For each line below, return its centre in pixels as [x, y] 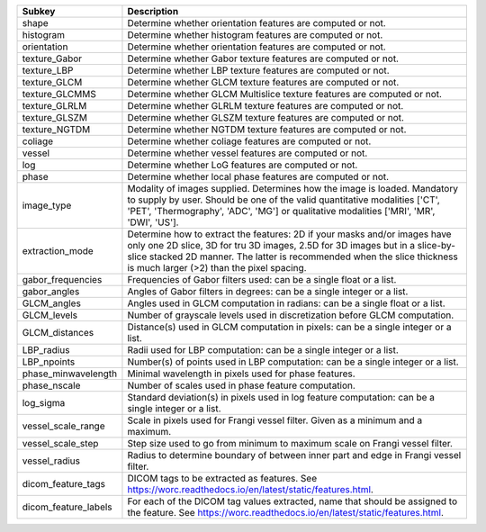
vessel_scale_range [63, 426]
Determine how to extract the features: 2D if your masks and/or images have [289, 234]
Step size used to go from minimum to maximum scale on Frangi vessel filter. [290, 443]
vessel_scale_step [60, 443]
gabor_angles [51, 291]
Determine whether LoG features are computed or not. [243, 165]
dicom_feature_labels [67, 507]
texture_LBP [48, 70]
